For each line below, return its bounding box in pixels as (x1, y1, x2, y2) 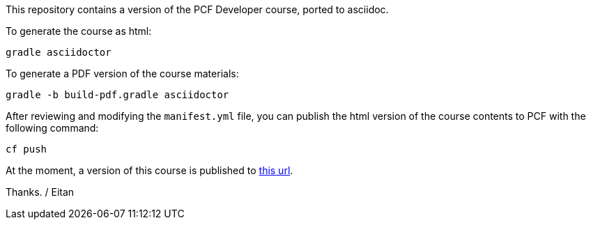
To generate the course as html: (6, 25, 152, 37)
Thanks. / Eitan (6, 186, 75, 198)
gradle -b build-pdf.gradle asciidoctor (6, 89, 229, 100)
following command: (6, 122, 99, 134)
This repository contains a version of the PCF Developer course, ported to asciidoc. (6, 3, 389, 15)
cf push (6, 143, 47, 155)
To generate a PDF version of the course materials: (6, 68, 239, 79)
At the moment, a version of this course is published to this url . (6, 164, 293, 176)
